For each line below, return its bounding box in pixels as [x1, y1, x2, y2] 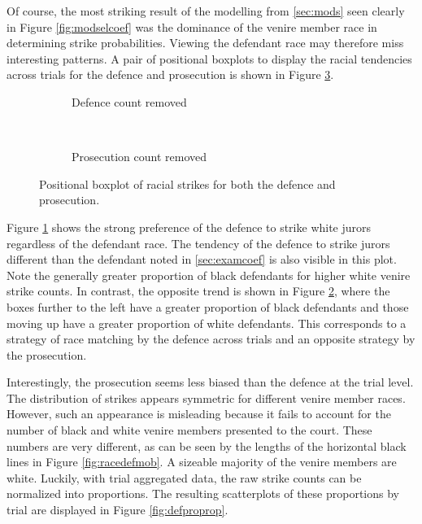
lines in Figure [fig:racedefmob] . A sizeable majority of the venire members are [7, 453, 397, 470]
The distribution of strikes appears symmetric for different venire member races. [7, 389, 406, 406]
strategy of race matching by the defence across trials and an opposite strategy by [7, 330, 415, 347]
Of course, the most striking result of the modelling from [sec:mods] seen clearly [7, 2, 405, 19]
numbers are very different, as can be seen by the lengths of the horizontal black [7, 437, 407, 454]
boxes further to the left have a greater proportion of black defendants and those [7, 298, 409, 315]
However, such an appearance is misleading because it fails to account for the [7, 405, 391, 422]
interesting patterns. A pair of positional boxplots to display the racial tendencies [7, 50, 412, 67]
